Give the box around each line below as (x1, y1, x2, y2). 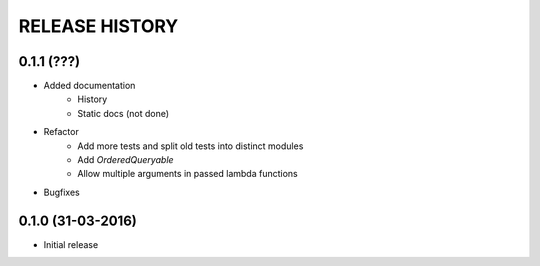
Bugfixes (43, 186, 80, 198)
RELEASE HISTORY (18, 15, 179, 37)
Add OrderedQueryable (77, 154, 174, 166)
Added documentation (43, 80, 136, 92)
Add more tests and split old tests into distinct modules (77, 140, 304, 152)
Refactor (43, 126, 79, 138)
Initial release (43, 238, 99, 250)
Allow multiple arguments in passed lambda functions (77, 168, 299, 180)
